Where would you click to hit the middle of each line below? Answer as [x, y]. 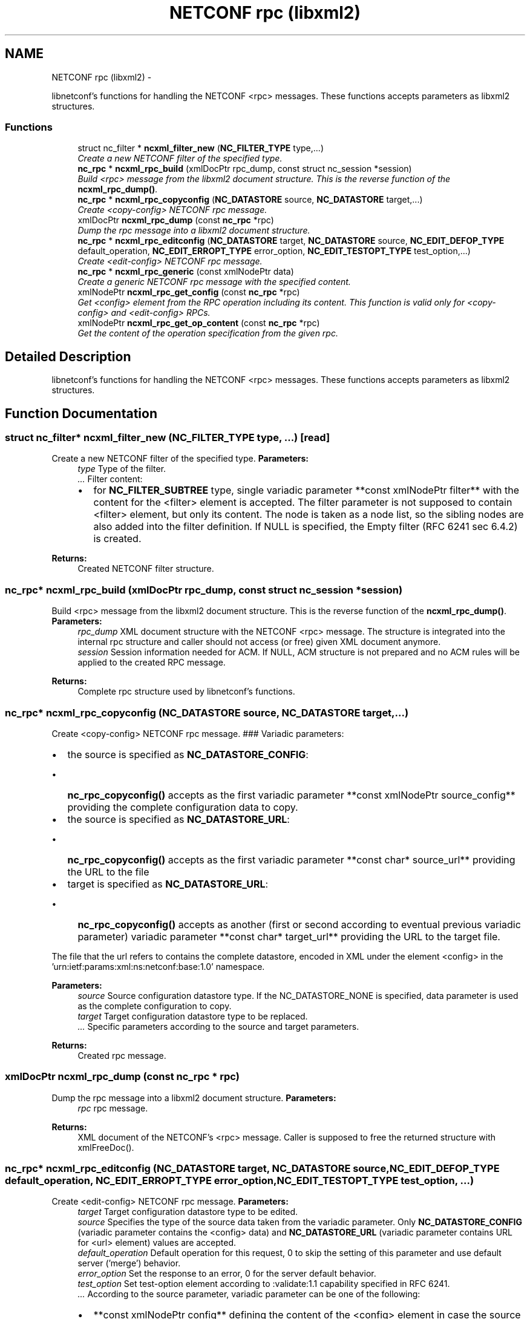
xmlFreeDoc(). [106, 1147]
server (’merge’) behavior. [129, 1263]
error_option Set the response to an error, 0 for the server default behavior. [227, 1274]
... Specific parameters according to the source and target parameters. [218, 1026]
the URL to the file [108, 872]
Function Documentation [81, 413]
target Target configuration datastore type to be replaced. [193, 1016]
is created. [117, 539]
